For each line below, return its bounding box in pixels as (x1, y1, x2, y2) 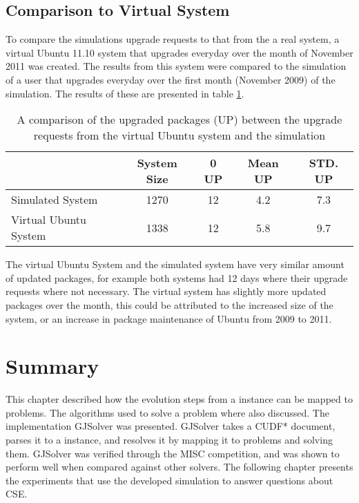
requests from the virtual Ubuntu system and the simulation (33, 127, 326, 144)
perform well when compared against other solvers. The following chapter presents (6, 459, 353, 474)
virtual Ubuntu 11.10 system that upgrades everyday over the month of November (6, 45, 353, 59)
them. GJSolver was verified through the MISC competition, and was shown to (6, 446, 340, 460)
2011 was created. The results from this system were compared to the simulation (6, 59, 347, 73)
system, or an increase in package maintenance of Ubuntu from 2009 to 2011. (6, 311, 332, 325)
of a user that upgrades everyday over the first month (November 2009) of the (6, 72, 336, 86)
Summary (6, 352, 99, 380)
